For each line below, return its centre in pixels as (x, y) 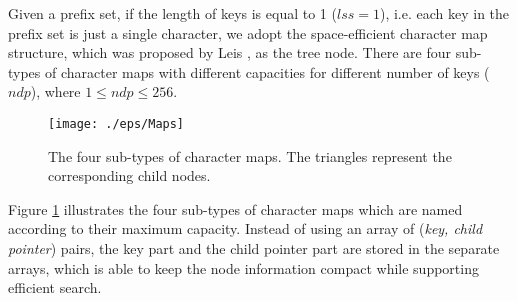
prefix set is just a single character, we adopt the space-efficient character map (248, 32)
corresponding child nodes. (129, 175)
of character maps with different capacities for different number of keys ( (267, 71)
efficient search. (55, 287)
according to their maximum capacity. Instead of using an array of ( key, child (245, 228)
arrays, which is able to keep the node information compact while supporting (243, 267)
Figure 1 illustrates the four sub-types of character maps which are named (235, 208)
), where (55, 91)
